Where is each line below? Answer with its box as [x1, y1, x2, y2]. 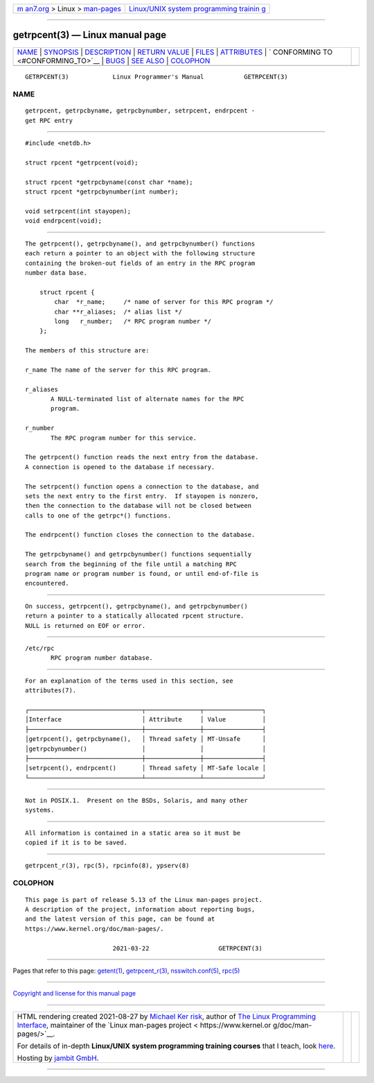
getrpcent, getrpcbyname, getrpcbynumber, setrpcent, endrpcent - [25, 107, 256, 114]
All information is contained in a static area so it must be [25, 829, 241, 837]
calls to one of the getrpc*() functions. [25, 511, 172, 520]
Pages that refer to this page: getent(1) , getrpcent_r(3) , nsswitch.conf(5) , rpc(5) [12, 966, 240, 975]
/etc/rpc [25, 645, 55, 652]
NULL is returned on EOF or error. [25, 622, 146, 629]
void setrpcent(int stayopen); [25, 207, 132, 215]
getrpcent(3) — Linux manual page [12, 29, 167, 41]
